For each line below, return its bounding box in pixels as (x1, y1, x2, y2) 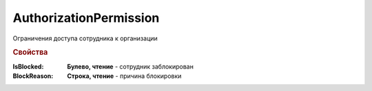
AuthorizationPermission (12, 10, 160, 25)
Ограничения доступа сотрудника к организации (12, 34, 158, 42)
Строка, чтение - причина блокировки (67, 72, 182, 80)
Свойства (12, 48, 48, 57)
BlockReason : (12, 72, 54, 80)
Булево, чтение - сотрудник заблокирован (67, 62, 194, 70)
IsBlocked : (12, 62, 44, 70)
